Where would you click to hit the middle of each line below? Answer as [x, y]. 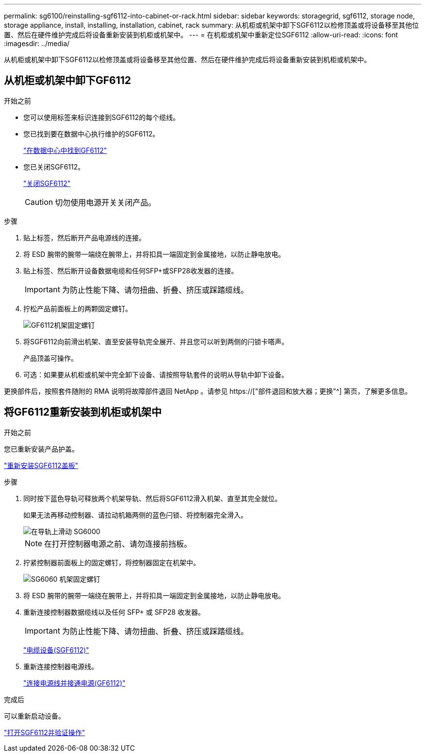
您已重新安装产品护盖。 [41, 449]
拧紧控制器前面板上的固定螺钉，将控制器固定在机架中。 [112, 562]
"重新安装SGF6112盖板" [41, 465]
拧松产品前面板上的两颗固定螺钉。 [78, 308]
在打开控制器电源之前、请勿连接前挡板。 [118, 544]
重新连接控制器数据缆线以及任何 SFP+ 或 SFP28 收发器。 [114, 612]
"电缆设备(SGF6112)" [56, 650]
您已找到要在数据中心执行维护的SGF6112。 [91, 134]
